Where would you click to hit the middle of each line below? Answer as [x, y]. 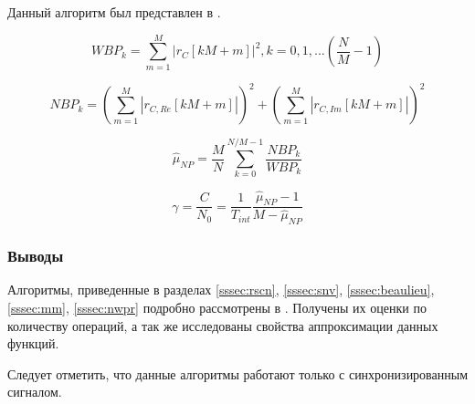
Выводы [36, 256]
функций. [33, 343]
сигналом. [35, 392]
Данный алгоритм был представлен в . [114, 12]
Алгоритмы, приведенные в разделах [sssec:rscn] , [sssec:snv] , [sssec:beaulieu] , [221, 290]
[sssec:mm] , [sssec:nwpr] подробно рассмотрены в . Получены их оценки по [217, 308]
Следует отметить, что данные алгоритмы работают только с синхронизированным [238, 373]
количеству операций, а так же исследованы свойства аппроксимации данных [223, 325]
